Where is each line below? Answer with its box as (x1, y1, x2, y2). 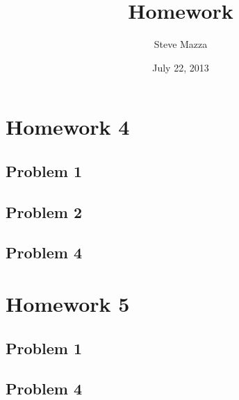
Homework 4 (6, 112, 130, 141)
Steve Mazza (154, 37, 208, 51)
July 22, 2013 (152, 60, 209, 74)
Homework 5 (6, 290, 130, 318)
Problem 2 (6, 201, 82, 222)
